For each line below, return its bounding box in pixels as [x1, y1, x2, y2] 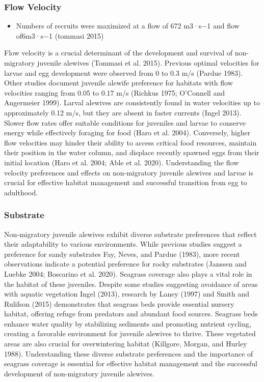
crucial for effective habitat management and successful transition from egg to [4, 177, 247, 188]
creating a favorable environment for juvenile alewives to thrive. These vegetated [4, 328, 256, 339]
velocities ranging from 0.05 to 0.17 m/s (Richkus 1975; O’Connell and [4, 87, 225, 98]
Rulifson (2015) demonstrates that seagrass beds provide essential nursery [4, 298, 234, 309]
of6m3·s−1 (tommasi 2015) [16, 30, 104, 41]
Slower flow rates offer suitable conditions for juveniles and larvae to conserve [4, 117, 246, 128]
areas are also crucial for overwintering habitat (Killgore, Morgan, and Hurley [4, 338, 247, 349]
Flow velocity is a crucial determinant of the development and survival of [4, 47, 233, 58]
